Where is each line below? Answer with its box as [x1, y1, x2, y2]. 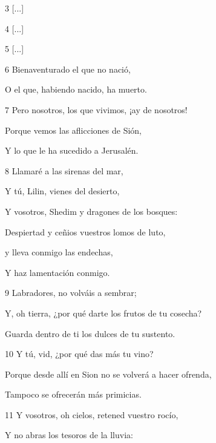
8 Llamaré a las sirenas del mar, [5, 164, 123, 177]
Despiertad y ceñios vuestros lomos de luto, [5, 225, 166, 238]
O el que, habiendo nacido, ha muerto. [5, 83, 147, 96]
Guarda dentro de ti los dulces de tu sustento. [5, 327, 175, 340]
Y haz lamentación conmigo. [5, 266, 110, 278]
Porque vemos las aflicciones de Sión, [5, 123, 142, 136]
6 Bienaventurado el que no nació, [5, 62, 131, 75]
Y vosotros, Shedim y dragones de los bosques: [5, 205, 178, 217]
